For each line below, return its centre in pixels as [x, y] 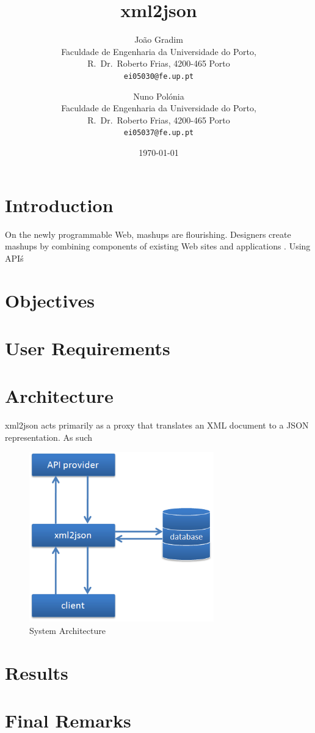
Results [37, 672]
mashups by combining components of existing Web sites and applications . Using [158, 246]
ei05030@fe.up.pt [159, 76]
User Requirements [88, 348]
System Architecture [67, 630]
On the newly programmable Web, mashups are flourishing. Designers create [148, 234]
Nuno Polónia [159, 96]
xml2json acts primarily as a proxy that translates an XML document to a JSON [157, 425]
